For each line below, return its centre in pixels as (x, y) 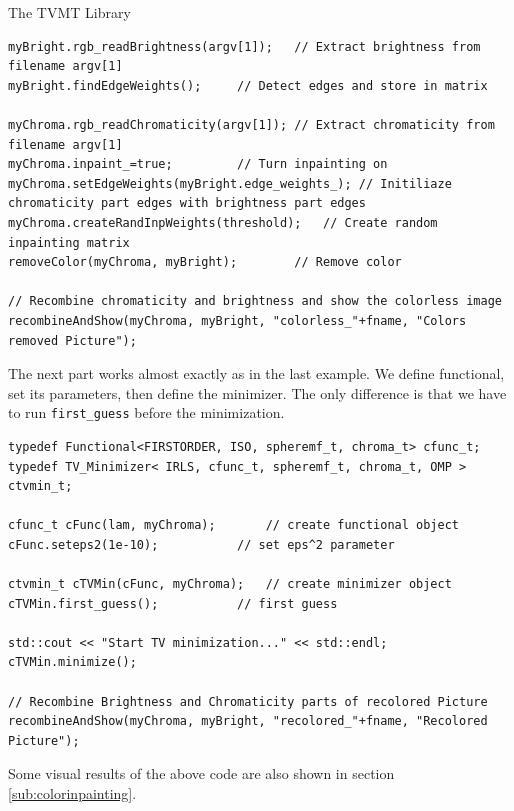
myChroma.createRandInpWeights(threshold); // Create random (223, 222)
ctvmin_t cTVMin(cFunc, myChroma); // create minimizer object (230, 584)
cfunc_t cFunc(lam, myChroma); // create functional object (234, 525)
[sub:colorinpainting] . (72, 793)
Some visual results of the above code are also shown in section (201, 773)
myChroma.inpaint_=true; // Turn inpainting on (198, 164)
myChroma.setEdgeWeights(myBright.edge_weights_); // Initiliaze (230, 183)
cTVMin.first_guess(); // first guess (173, 603)
